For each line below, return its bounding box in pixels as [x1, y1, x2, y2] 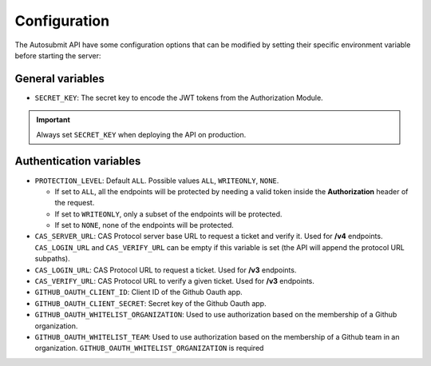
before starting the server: [14, 50, 101, 60]
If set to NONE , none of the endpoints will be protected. [54, 221, 235, 230]
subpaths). [34, 254, 71, 264]
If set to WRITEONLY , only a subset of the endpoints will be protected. [54, 209, 283, 219]
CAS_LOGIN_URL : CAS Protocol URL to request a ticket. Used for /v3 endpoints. [34, 265, 297, 275]
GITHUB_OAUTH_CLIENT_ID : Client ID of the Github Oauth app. [34, 288, 243, 297]
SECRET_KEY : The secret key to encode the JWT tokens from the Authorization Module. [34, 93, 323, 102]
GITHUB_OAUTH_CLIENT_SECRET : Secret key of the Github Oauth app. [34, 298, 267, 308]
